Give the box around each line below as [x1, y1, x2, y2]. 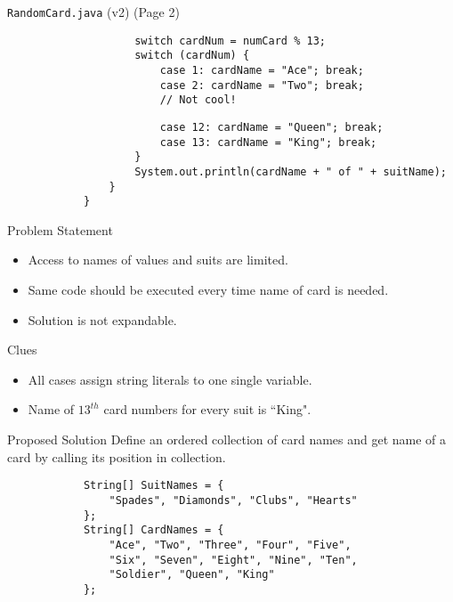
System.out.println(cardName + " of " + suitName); [134, 165, 447, 178]
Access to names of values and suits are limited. [28, 250, 288, 269]
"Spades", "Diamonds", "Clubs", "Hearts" [109, 493, 358, 507]
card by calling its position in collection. [7, 447, 226, 466]
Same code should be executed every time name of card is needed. [28, 281, 389, 299]
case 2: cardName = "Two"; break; [159, 78, 364, 92]
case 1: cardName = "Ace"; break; [159, 63, 364, 77]
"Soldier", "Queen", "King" [109, 568, 275, 582]
